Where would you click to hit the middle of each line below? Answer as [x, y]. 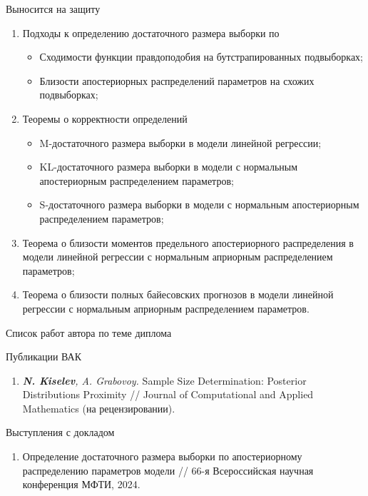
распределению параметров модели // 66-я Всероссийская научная [168, 470]
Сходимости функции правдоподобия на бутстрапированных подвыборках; [201, 57]
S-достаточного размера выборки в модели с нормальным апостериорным [199, 204]
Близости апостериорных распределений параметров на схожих [177, 80]
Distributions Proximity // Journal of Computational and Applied [168, 394]
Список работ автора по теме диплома [89, 332]
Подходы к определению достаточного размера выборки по [151, 32]
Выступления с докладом [60, 432]
